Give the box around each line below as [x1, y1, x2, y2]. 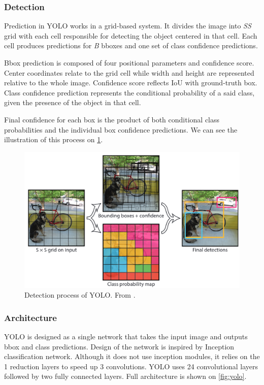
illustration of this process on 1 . [4, 134, 103, 145]
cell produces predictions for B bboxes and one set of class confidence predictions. [4, 40, 258, 51]
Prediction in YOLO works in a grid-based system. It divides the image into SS [4, 20, 251, 31]
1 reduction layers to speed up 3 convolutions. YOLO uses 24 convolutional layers [4, 361, 258, 371]
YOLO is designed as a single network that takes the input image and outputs [4, 331, 248, 342]
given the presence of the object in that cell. [4, 97, 141, 108]
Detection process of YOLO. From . [24, 290, 136, 300]
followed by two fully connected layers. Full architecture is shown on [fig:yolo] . [4, 371, 247, 381]
